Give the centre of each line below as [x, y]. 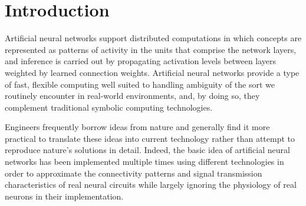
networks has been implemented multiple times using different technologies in [144, 162]
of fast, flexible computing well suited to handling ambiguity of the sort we [140, 84]
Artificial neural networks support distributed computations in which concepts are [153, 38]
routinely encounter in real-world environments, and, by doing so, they [132, 96]
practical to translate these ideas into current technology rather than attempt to [150, 138]
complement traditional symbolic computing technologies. [109, 107]
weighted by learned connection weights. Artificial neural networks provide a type [152, 72]
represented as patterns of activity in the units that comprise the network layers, [151, 49]
